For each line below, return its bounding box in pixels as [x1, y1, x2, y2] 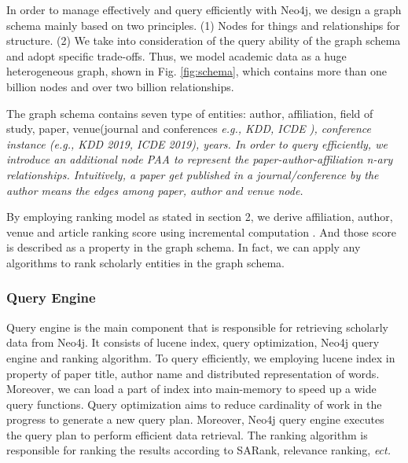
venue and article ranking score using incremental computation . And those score [6, 223, 396, 240]
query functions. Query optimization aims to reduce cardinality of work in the [6, 395, 382, 412]
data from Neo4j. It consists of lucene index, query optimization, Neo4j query [6, 334, 380, 351]
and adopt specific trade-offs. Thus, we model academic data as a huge [6, 47, 347, 64]
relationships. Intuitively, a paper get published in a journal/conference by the [6, 166, 379, 182]
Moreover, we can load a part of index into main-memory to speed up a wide [6, 380, 377, 397]
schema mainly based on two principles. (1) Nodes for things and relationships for [6, 17, 400, 33]
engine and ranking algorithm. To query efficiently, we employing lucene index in [6, 349, 395, 366]
